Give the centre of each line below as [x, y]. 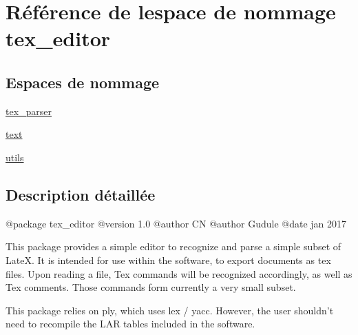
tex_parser [29, 111]
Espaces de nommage [83, 82]
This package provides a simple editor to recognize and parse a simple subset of [173, 246]
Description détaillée [81, 194]
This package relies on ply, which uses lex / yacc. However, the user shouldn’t [170, 310]
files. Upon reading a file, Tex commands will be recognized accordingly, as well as [179, 273]
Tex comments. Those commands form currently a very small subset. [151, 287]
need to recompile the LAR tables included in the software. [130, 324]
